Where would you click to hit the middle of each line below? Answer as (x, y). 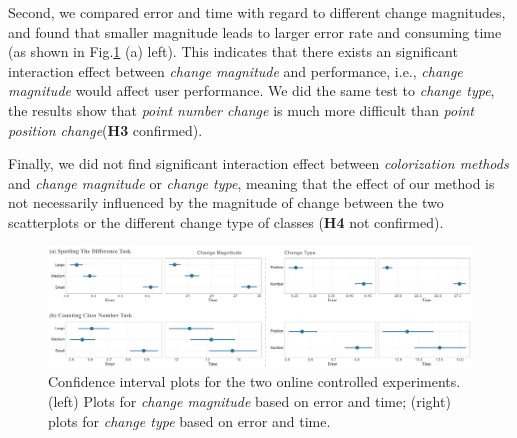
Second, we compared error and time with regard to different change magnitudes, (257, 12)
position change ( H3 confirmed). (105, 129)
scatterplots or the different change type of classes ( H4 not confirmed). (226, 221)
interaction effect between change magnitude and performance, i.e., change (235, 70)
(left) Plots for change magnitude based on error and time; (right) (249, 401)
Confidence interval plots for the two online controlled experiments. (254, 381)
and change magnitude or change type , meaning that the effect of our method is (251, 182)
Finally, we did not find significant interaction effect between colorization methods (258, 163)
